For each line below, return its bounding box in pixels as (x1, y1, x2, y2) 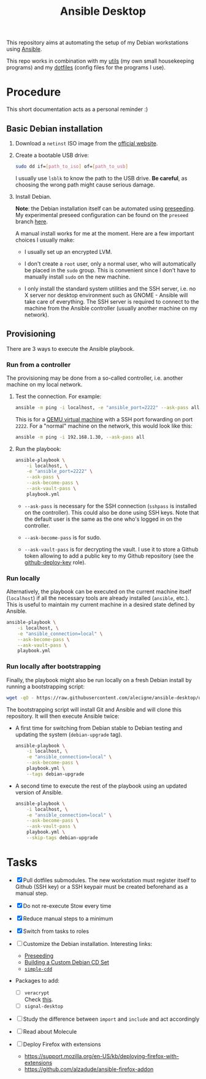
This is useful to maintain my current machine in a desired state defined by (6, 601, 195, 609)
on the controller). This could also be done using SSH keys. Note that (24, 509, 199, 516)
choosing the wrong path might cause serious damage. (15, 181, 155, 188)
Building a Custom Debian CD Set (24, 958, 109, 966)
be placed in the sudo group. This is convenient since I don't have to (24, 266, 196, 274)
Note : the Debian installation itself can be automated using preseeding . (15, 204, 195, 212)
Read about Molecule (23, 1027, 77, 1035)
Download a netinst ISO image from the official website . (15, 139, 158, 147)
